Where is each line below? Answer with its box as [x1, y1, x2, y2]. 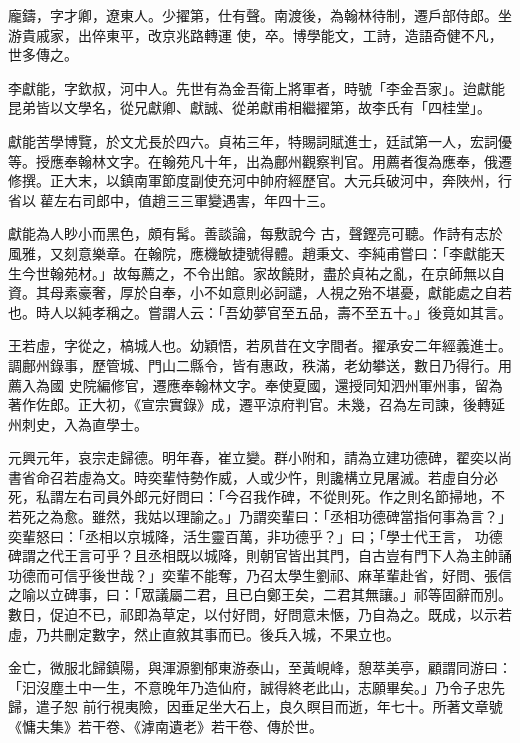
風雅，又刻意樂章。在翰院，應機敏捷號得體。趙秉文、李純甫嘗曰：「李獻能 [8, 242, 491, 263]
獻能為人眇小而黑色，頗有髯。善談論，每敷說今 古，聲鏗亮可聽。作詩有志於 [8, 223, 503, 244]
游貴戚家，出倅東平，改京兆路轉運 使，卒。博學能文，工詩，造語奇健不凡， [8, 24, 503, 45]
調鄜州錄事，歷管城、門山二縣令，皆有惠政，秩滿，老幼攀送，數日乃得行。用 [8, 354, 512, 375]
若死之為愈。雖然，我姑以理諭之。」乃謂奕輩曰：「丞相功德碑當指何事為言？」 [8, 506, 512, 527]
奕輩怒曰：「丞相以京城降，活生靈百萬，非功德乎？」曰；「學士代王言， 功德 [8, 525, 503, 546]
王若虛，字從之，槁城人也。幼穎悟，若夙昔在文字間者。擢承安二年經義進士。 [8, 335, 512, 356]
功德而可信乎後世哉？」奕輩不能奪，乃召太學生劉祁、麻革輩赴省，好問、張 [8, 564, 498, 585]
